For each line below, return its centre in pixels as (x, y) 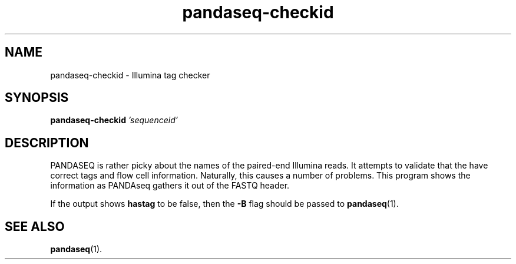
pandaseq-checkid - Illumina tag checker (130, 75)
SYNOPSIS (37, 98)
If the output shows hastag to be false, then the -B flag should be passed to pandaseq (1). (224, 204)
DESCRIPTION (47, 143)
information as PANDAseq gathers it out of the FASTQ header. (170, 186)
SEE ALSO (35, 226)
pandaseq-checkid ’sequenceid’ (114, 120)
